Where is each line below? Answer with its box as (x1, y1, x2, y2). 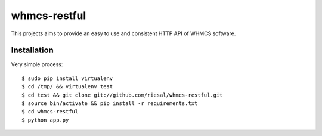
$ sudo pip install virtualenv (21, 75, 113, 82)
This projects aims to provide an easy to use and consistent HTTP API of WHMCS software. (11, 30, 236, 37)
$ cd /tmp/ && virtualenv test (21, 84, 113, 90)
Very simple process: (11, 61, 63, 68)
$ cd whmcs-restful (21, 108, 79, 115)
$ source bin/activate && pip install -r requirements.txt (21, 100, 198, 107)
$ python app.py (21, 116, 69, 123)
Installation (11, 45, 54, 55)
